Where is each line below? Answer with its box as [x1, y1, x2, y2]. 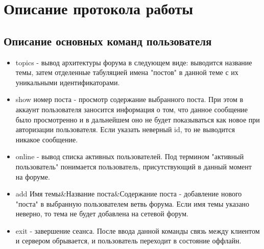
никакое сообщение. [15, 134, 78, 144]
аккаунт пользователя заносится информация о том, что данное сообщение [15, 104, 248, 114]
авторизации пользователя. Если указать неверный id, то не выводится [15, 124, 235, 135]
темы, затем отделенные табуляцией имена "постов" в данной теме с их [15, 67, 238, 78]
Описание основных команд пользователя [4, 33, 212, 48]
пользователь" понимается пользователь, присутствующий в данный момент [15, 161, 252, 171]
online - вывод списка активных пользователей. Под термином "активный [15, 151, 244, 162]
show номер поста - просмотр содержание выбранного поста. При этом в [15, 94, 244, 105]
